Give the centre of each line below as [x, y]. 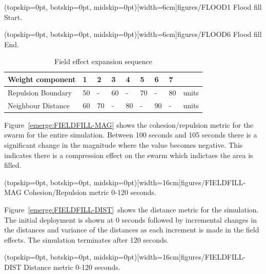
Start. [13, 17]
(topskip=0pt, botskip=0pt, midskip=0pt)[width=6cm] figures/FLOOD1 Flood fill [133, 7]
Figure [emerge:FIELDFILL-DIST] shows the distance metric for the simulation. [131, 209]
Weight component [42, 79]
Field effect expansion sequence [103, 61]
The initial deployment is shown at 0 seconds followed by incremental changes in [131, 219]
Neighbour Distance [39, 105]
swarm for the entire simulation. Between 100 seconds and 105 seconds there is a [131, 135]
